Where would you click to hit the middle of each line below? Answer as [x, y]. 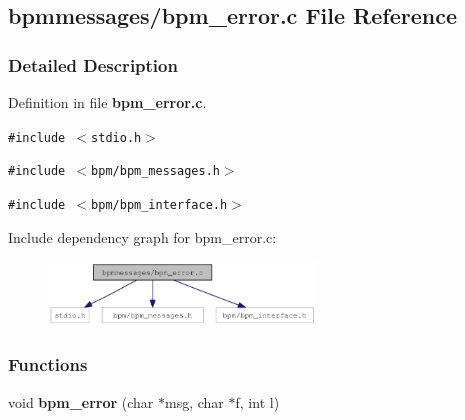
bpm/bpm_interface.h [159, 204]
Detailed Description [93, 64]
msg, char [194, 401]
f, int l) [257, 401]
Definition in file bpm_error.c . [107, 102]
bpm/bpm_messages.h [155, 171]
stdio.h [116, 137]
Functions [48, 364]
